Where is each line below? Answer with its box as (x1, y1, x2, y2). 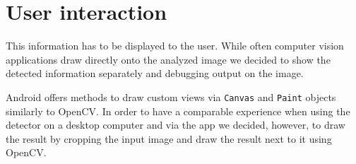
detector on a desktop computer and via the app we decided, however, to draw (6, 117, 345, 132)
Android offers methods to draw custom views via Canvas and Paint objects (6, 89, 336, 104)
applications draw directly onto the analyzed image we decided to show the (6, 52, 331, 66)
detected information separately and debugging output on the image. (6, 66, 304, 81)
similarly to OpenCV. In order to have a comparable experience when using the (6, 103, 350, 118)
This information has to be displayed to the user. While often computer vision (6, 38, 344, 53)
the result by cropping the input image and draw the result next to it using (6, 131, 332, 146)
